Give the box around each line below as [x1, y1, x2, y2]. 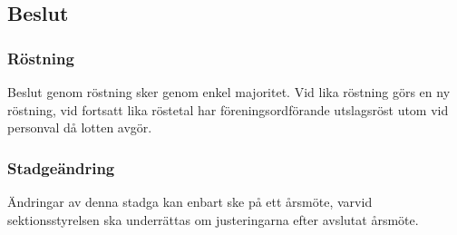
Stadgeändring [7, 156, 115, 179]
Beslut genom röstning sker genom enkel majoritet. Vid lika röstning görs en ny [7, 83, 451, 101]
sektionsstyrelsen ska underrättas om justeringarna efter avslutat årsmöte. [7, 210, 419, 229]
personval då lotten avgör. [7, 118, 152, 137]
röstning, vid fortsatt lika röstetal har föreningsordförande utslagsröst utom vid [7, 100, 449, 119]
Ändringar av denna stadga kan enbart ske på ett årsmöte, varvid [7, 192, 373, 211]
